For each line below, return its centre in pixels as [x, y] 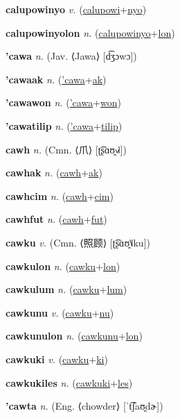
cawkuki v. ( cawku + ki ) [57, 359]
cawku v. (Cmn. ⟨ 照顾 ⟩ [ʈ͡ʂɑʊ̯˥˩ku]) [78, 242]
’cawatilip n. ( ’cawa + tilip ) [64, 125]
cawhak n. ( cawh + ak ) [54, 173]
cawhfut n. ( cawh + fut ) [56, 219]
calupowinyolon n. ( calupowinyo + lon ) [90, 32]
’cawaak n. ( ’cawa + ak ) [56, 79]
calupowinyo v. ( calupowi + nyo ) [76, 9]
